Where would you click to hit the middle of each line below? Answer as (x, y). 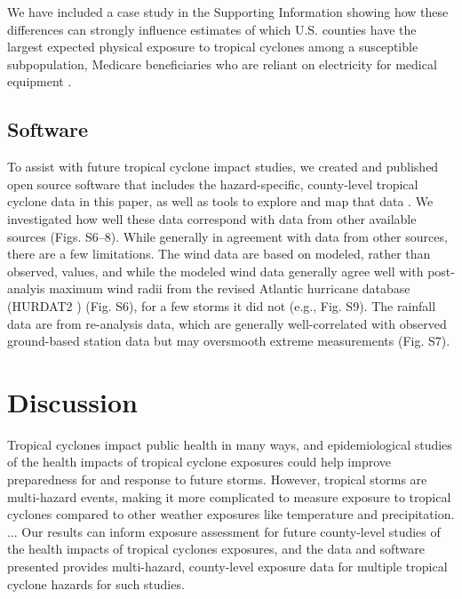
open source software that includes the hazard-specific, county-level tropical (213, 184)
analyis (26, 288)
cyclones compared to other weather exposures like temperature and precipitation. (231, 514)
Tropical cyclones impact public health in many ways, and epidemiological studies (230, 444)
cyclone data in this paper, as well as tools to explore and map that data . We (220, 201)
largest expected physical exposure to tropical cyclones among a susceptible (213, 47)
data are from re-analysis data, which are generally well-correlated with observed (227, 323)
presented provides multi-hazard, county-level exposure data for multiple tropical (227, 566)
